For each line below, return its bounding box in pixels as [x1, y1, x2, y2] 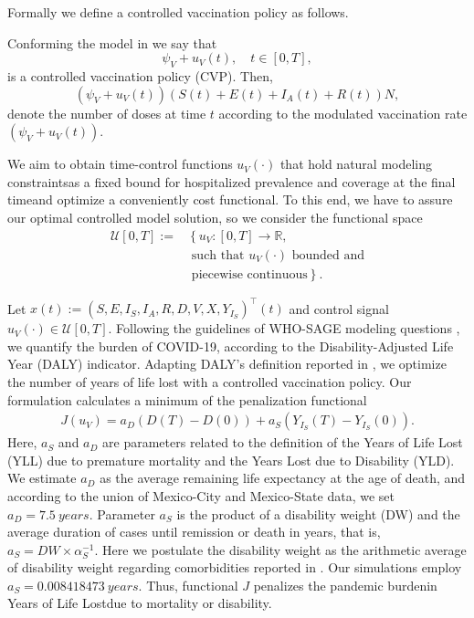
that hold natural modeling [279, 154, 433, 173]
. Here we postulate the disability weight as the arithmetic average [94, 539, 467, 559]
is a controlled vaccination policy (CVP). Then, [7, 66, 273, 85]
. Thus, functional [138, 575, 238, 594]
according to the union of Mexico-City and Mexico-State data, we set [7, 486, 395, 505]
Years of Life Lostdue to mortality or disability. [7, 593, 272, 613]
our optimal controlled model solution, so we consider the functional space [7, 207, 423, 226]
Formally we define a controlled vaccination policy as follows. [7, 3, 349, 21]
